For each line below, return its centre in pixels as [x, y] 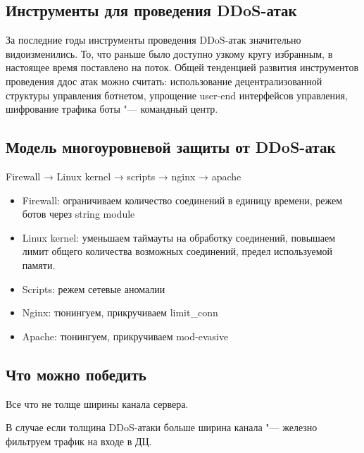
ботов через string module [79, 214]
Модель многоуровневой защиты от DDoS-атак [171, 147]
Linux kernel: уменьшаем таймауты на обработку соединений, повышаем [179, 237]
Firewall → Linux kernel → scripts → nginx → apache [124, 176]
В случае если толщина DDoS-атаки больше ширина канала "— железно [162, 427]
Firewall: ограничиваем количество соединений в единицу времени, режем [182, 200]
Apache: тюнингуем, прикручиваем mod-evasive [125, 336]
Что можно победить [76, 374]
